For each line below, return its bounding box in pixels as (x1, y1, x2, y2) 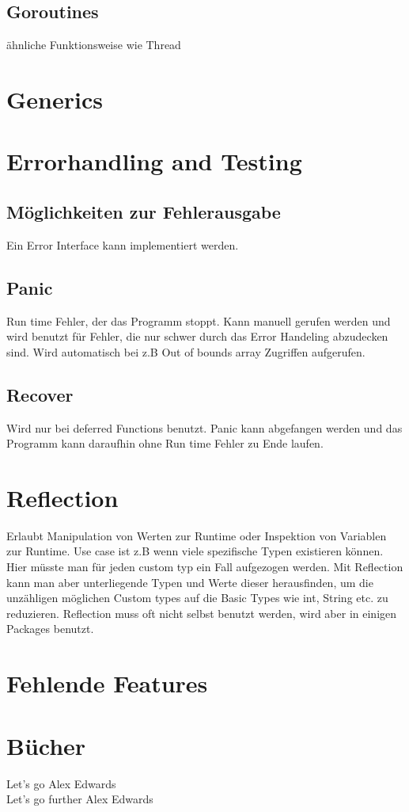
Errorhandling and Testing (6, 145, 302, 177)
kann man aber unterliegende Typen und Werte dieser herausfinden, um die (6, 574, 373, 590)
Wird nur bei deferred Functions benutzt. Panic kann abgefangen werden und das (6, 419, 403, 436)
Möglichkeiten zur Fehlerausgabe (6, 199, 281, 223)
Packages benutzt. (6, 620, 94, 637)
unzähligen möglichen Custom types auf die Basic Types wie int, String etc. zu (6, 589, 388, 606)
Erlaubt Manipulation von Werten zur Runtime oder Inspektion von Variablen (6, 527, 387, 543)
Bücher (6, 729, 86, 761)
